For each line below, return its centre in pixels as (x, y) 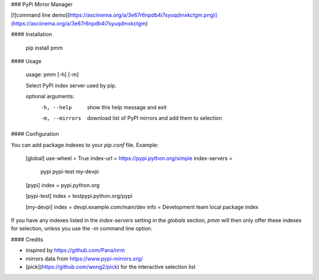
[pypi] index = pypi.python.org (63, 185)
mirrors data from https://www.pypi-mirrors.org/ (84, 258)
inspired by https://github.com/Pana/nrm (75, 250)
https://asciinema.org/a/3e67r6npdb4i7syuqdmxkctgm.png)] (143, 15)
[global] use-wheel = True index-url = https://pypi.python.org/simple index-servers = (129, 158)
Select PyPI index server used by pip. (71, 85)
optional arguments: (50, 96)
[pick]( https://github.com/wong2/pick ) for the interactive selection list (111, 266)
